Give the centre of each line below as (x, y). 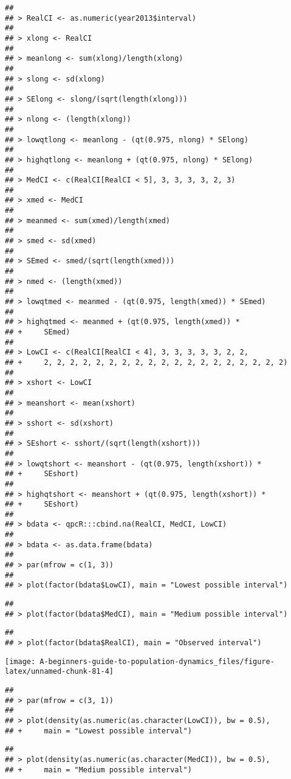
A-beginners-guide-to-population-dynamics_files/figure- (157, 661)
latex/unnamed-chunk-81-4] (59, 672)
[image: (20, 661)
